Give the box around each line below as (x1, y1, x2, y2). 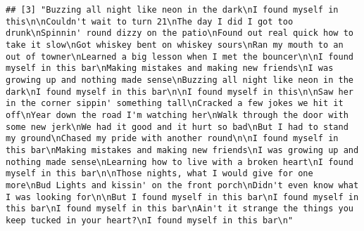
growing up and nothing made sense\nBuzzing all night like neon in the (6, 74, 353, 85)
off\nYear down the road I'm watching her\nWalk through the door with (6, 110, 349, 120)
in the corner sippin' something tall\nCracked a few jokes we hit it (6, 98, 344, 109)
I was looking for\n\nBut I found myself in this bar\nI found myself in (6, 192, 359, 202)
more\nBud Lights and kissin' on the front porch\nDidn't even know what (6, 180, 359, 190)
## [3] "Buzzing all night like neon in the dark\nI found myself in (6, 5, 339, 15)
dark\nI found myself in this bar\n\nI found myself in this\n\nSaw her (6, 86, 353, 97)
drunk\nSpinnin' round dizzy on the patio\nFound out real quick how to (6, 28, 353, 39)
